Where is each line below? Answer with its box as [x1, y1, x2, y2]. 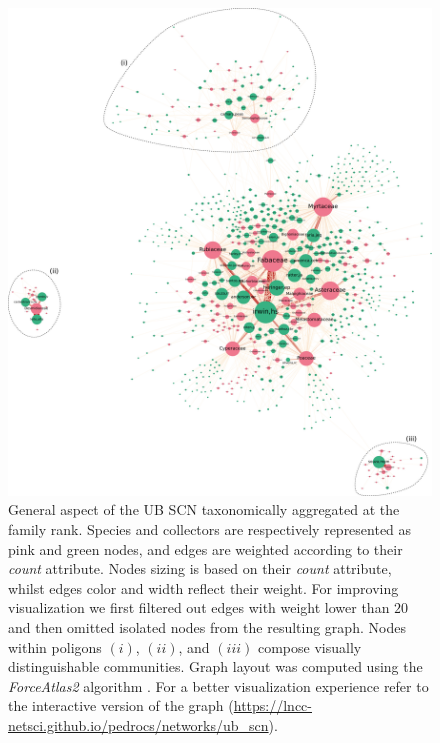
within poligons [8, 636, 102, 657]
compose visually [257, 636, 362, 657]
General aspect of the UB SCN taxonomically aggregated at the [8, 499, 400, 520]
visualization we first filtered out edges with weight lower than [8, 597, 390, 618]
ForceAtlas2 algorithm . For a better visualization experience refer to [8, 675, 429, 696]
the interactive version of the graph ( [8, 695, 234, 716]
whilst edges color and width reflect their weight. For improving [8, 577, 399, 598]
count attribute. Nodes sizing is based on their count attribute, [8, 558, 392, 579]
